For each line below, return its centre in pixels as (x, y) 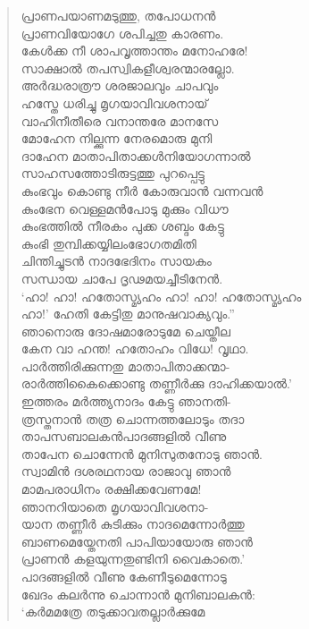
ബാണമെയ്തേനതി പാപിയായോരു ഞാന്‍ (137, 541)
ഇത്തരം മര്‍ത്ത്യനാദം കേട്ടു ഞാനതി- (126, 401)
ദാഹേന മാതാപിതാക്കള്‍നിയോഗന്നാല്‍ (136, 155)
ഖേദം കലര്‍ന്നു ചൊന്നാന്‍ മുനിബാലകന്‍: (138, 594)
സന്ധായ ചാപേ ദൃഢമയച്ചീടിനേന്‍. (122, 278)
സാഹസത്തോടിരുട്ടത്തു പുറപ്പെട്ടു (113, 173)
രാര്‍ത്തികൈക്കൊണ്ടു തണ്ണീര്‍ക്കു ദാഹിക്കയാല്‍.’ (156, 383)
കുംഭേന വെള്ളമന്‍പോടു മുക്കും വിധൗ (125, 208)
